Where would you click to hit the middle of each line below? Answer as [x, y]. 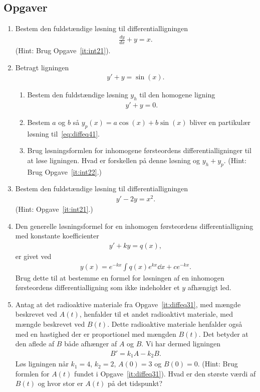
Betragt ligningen [42, 67]
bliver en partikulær [220, 122]
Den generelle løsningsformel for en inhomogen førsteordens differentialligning [134, 226]
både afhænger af [91, 344]
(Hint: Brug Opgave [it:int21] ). [63, 50]
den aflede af [35, 344]
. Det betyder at [223, 334]
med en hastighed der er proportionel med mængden [96, 334]
